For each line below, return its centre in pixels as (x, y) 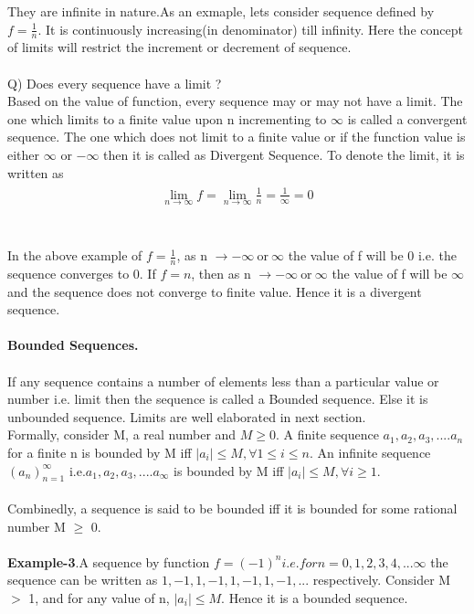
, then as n (221, 273)
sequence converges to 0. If (82, 273)
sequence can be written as (83, 580)
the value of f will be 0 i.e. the (372, 255)
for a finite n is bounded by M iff (100, 452)
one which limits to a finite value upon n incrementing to (167, 118)
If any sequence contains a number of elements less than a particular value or (223, 381)
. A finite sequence (327, 434)
